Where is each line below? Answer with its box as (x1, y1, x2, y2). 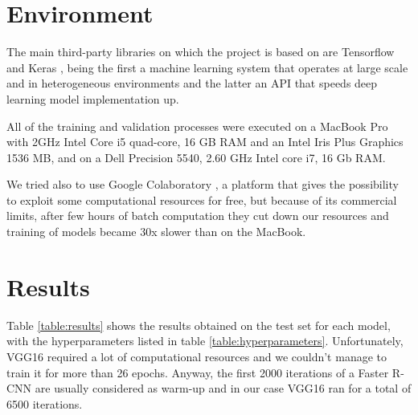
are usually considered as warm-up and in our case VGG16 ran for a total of (35, 380, 412, 397)
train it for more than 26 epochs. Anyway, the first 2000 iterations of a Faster (6, 364, 389, 380)
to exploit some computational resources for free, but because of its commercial (6, 191, 397, 208)
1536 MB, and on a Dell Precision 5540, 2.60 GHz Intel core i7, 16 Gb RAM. (6, 149, 386, 165)
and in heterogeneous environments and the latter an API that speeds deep (6, 75, 378, 92)
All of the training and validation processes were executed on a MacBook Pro (6, 117, 388, 134)
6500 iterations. (6, 395, 83, 412)
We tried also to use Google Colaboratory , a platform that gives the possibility (6, 176, 399, 193)
